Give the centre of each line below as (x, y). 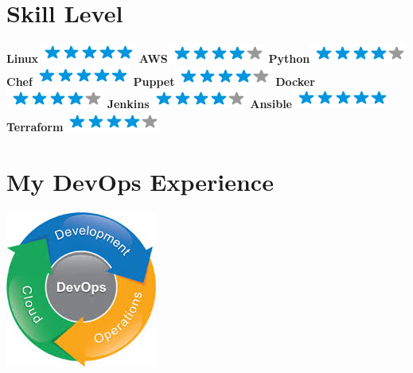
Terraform (35, 126)
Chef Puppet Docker (161, 81)
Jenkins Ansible (199, 104)
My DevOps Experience (140, 181)
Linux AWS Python (158, 58)
